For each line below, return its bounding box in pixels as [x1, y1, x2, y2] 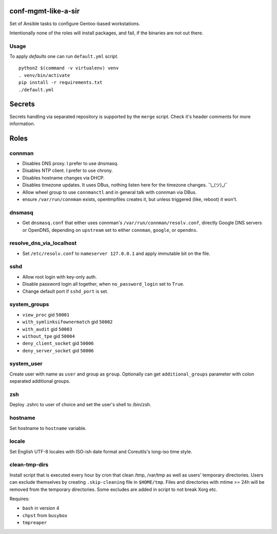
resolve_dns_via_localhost [9, 240, 77, 247]
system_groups [9, 301, 49, 308]
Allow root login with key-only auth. [22, 273, 97, 280]
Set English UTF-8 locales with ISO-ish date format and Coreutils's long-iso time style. [9, 448, 192, 454]
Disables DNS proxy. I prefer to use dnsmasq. [22, 161, 118, 167]
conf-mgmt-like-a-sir [9, 7, 80, 15]
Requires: [9, 496, 30, 502]
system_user [9, 360, 43, 367]
